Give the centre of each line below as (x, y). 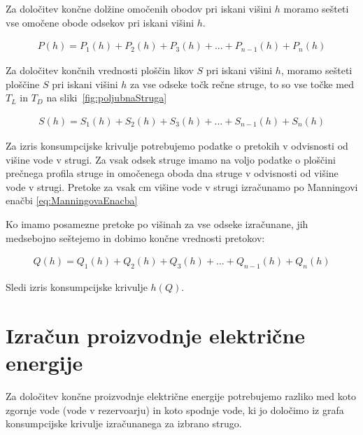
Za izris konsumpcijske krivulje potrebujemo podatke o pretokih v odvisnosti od (177, 146)
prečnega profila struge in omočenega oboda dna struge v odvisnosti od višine (172, 173)
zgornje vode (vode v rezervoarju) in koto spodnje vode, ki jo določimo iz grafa (175, 409)
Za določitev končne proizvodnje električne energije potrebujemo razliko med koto (181, 395)
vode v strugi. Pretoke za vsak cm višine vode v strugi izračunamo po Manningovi (182, 186)
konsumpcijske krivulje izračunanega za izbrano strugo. (124, 423)
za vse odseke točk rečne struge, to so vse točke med (242, 84)
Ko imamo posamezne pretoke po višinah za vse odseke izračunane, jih (157, 224)
